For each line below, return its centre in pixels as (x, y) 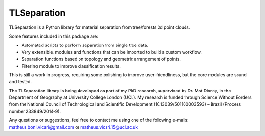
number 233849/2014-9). (35, 111)
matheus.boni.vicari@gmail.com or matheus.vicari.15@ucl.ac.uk (74, 127)
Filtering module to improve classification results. (71, 66)
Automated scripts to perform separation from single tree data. (85, 45)
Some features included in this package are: (53, 36)
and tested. (20, 82)
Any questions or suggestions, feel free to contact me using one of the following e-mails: (99, 120)
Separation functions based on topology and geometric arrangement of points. (101, 59)
